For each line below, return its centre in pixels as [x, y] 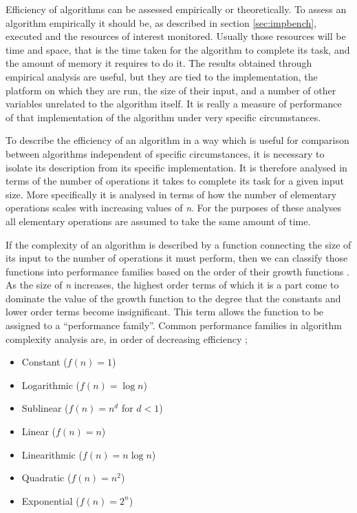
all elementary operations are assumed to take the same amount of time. [158, 221]
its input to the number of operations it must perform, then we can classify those [177, 258]
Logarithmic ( [51, 385]
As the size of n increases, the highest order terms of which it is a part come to [172, 285]
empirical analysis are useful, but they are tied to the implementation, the [162, 76]
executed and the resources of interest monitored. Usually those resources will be [176, 36]
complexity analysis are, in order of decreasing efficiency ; [127, 338]
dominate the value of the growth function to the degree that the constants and [173, 298]
